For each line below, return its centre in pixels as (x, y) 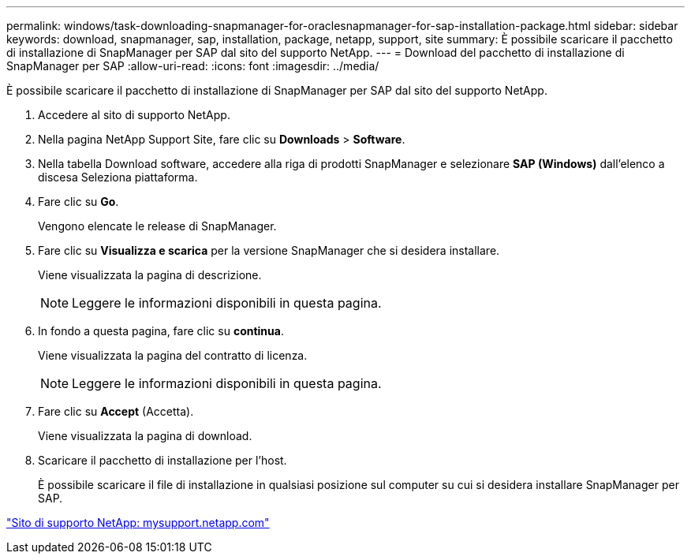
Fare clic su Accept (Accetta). (116, 411)
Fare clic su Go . (78, 202)
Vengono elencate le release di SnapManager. (157, 226)
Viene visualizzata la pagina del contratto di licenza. (173, 355)
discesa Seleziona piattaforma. (118, 177)
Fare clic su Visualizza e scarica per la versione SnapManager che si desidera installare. (269, 250)
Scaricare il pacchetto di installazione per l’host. (162, 460)
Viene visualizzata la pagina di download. (145, 436)
